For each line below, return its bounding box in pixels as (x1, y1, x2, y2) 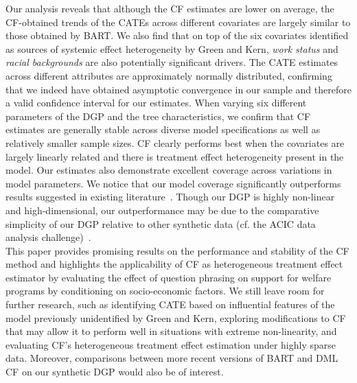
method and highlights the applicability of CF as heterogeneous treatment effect (5, 257, 343, 271)
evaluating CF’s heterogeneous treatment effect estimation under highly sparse (5, 337, 336, 351)
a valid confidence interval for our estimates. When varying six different (5, 95, 307, 110)
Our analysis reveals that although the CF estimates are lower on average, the (5, 1, 334, 15)
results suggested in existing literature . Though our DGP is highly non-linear (5, 189, 335, 204)
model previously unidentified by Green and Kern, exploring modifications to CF (5, 310, 346, 325)
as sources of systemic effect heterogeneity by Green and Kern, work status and (5, 41, 338, 56)
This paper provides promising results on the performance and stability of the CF (5, 243, 349, 257)
